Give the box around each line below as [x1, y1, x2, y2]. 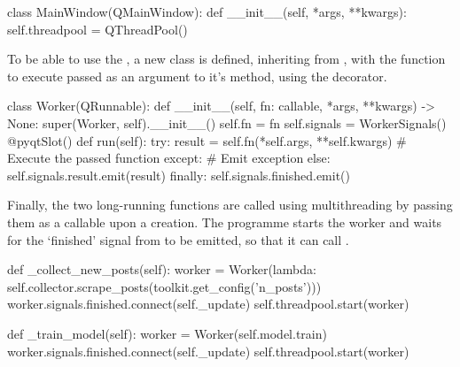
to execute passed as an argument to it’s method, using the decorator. [7, 66, 387, 85]
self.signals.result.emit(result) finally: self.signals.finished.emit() [7, 165, 350, 184]
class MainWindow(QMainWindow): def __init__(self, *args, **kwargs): [7, 3, 407, 20]
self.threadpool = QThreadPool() [7, 19, 188, 38]
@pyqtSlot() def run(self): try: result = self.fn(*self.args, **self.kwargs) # [7, 131, 407, 149]
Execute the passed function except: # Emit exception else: [7, 149, 331, 167]
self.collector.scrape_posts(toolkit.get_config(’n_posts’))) [7, 277, 322, 295]
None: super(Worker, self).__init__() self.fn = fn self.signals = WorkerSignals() [7, 113, 447, 132]
